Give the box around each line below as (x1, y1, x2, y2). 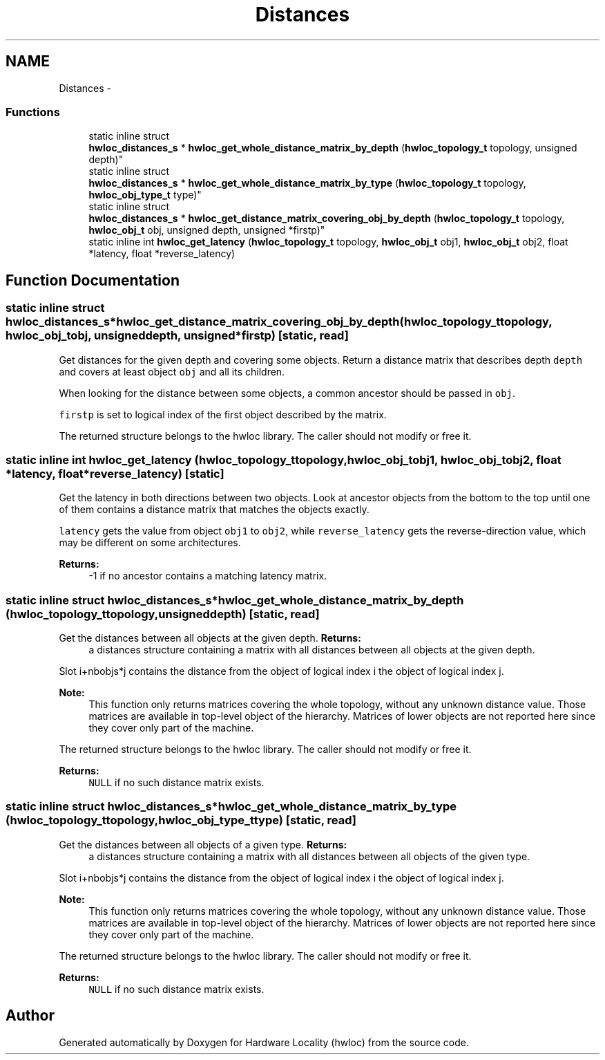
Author (6, 1007, 55, 1025)
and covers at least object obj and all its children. (59, 365, 285, 378)
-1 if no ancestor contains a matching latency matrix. (88, 570, 327, 582)
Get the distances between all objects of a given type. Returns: (59, 838, 347, 850)
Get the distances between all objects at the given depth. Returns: (59, 632, 361, 644)
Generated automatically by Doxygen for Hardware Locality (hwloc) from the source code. (59, 1036, 469, 1048)
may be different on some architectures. (59, 537, 241, 549)
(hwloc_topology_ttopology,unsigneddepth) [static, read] (6, 606, 320, 621)
